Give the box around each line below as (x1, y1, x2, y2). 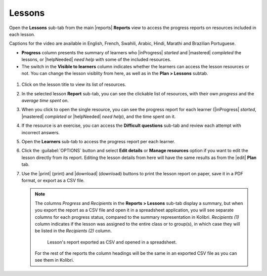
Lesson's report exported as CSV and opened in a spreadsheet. (47, 239, 177, 245)
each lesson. (9, 31, 36, 37)
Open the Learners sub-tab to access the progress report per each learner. (21, 139, 176, 145)
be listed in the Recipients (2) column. (35, 228, 112, 234)
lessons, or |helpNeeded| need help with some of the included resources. (21, 57, 172, 63)
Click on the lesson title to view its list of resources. (21, 81, 126, 87)
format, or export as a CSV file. (21, 177, 85, 183)
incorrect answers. (21, 129, 60, 135)
